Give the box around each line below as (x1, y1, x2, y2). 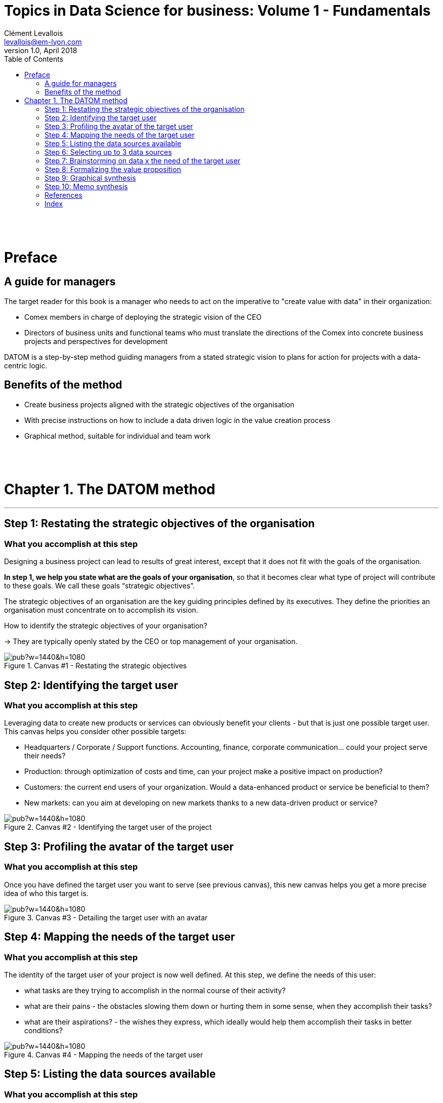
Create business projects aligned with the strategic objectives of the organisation (24, 400, 294, 409)
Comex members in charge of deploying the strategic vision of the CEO (24, 312, 262, 321)
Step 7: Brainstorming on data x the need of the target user (45, 156, 241, 165)
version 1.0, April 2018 (4, 46, 77, 55)
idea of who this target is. (4, 888, 88, 898)
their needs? (24, 751, 66, 760)
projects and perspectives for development (24, 336, 168, 346)
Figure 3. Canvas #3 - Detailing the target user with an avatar (4, 913, 208, 922)
